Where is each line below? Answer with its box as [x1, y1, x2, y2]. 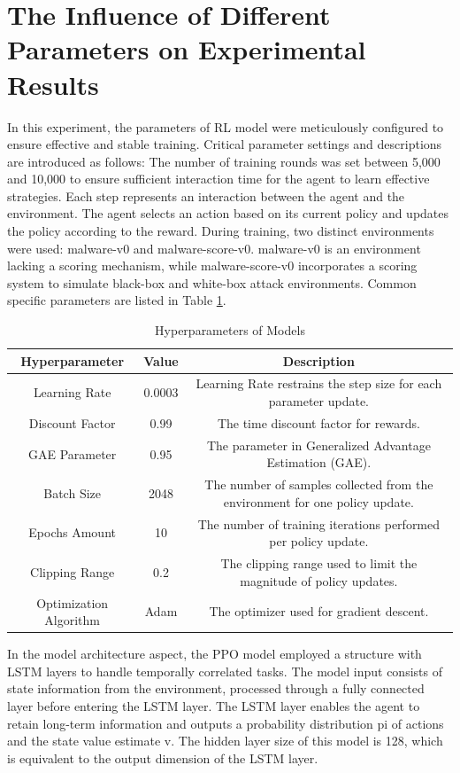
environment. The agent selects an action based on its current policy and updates [7, 204, 449, 223]
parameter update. [268, 392, 369, 410]
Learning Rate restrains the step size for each [195, 374, 442, 393]
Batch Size [43, 483, 102, 502]
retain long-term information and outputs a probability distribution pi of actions [7, 714, 444, 732]
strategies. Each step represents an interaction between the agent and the [7, 186, 405, 205]
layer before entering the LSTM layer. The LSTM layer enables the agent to [7, 696, 420, 714]
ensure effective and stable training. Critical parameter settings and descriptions [7, 135, 442, 153]
